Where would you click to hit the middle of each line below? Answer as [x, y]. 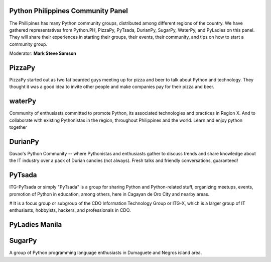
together [18, 127]
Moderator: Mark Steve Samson [43, 53]
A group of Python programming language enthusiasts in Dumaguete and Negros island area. [106, 253]
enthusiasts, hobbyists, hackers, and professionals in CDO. [70, 210]
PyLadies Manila [36, 225]
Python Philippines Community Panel [69, 11]
